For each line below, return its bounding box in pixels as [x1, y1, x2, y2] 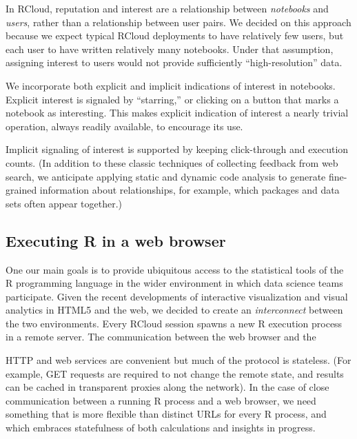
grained [6, 183, 37, 197]
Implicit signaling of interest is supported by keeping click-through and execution [6, 142, 349, 156]
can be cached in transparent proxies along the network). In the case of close [6, 380, 329, 394]
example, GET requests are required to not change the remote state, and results [6, 366, 344, 380]
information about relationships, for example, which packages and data [39, 183, 340, 197]
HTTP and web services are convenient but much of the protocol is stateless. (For [6, 353, 351, 367]
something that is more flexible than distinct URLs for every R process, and [6, 407, 327, 421]
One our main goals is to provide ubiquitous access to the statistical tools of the [6, 262, 344, 276]
